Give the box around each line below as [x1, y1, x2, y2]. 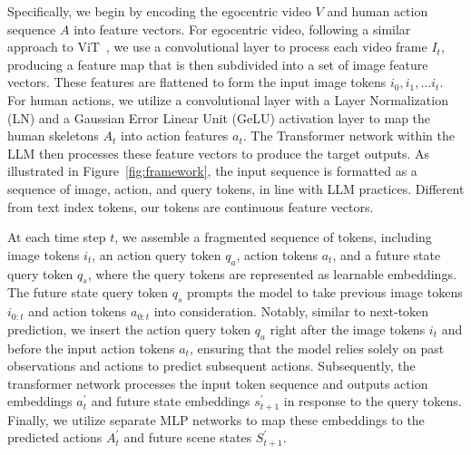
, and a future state [332, 245, 441, 264]
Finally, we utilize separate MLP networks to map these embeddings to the [7, 410, 425, 429]
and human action [327, 2, 428, 20]
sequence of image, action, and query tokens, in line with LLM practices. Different [7, 179, 465, 198]
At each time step [7, 227, 106, 247]
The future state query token [7, 283, 169, 302]
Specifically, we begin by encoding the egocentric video [7, 2, 311, 20]
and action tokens [28, 302, 127, 321]
